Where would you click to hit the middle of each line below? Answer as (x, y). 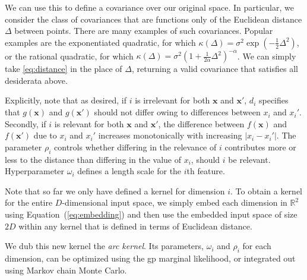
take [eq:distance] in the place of (64, 69)
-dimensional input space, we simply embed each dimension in (175, 202)
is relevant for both (89, 123)
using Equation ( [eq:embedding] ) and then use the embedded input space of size (151, 214)
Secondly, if (26, 123)
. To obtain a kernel (266, 191)
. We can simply (267, 56)
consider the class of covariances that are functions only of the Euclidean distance (153, 19)
